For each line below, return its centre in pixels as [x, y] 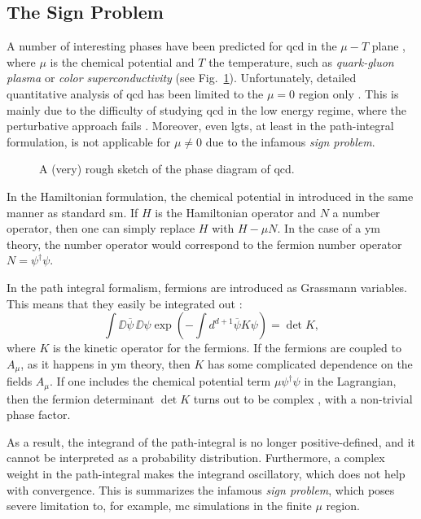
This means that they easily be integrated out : [125, 303]
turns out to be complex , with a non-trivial [303, 398]
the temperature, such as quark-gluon [301, 61]
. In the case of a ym [329, 228]
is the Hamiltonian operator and [236, 212]
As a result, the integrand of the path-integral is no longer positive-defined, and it [211, 441]
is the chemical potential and [122, 61]
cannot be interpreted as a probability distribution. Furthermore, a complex [196, 458]
